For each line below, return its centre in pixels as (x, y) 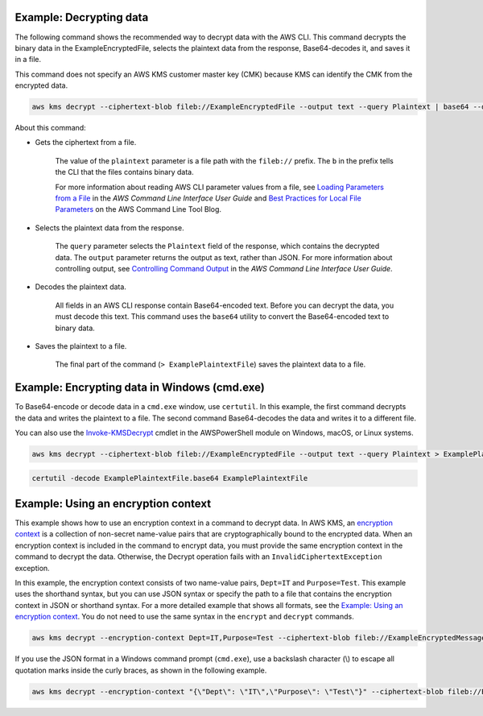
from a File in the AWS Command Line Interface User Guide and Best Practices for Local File (208, 198)
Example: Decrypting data (82, 17)
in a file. (28, 60)
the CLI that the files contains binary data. (124, 172)
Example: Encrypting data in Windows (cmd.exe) (140, 388)
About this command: (50, 128)
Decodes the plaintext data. (80, 287)
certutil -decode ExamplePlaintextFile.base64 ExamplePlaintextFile (170, 478)
